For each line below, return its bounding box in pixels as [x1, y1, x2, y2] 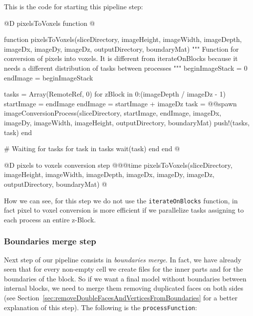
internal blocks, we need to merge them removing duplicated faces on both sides [4, 283, 243, 293]
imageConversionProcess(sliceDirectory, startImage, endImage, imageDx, [4, 108, 221, 118]
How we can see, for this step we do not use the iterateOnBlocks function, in [4, 195, 238, 205]
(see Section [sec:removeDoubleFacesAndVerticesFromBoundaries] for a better [4, 292, 238, 302]
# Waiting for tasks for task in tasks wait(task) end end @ [4, 143, 180, 154]
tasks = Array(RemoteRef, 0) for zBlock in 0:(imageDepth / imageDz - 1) [4, 89, 226, 99]
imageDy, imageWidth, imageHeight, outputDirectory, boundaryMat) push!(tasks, [4, 117, 250, 127]
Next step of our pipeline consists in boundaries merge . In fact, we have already [4, 254, 242, 264]
